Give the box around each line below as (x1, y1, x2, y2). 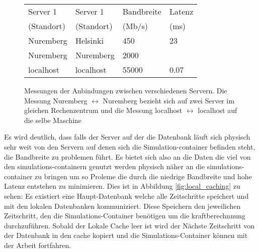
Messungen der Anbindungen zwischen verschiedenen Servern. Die (24, 85, 227, 95)
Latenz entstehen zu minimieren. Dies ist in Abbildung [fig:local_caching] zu (4, 181, 240, 191)
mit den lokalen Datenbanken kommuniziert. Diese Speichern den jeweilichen (4, 200, 241, 211)
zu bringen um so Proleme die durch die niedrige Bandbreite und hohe (35, 171, 252, 181)
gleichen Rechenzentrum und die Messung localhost (24, 105, 183, 115)
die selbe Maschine (24, 114, 82, 125)
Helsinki (75, 35, 104, 46)
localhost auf (198, 105, 237, 115)
